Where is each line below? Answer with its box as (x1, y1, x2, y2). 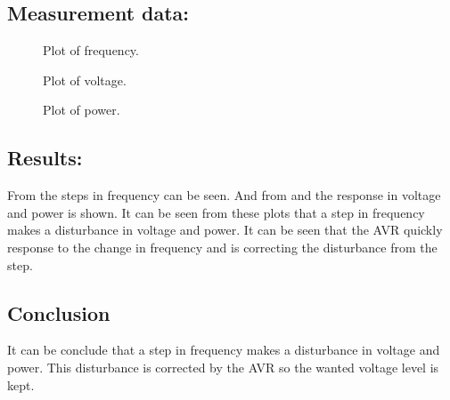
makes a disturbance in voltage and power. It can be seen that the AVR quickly (7, 220, 443, 239)
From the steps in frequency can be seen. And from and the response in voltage (7, 186, 441, 204)
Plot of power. (43, 100, 120, 119)
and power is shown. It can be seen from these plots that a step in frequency (7, 203, 425, 221)
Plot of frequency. (43, 41, 139, 60)
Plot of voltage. (43, 70, 127, 89)
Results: (7, 144, 83, 172)
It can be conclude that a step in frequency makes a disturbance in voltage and (7, 340, 440, 359)
